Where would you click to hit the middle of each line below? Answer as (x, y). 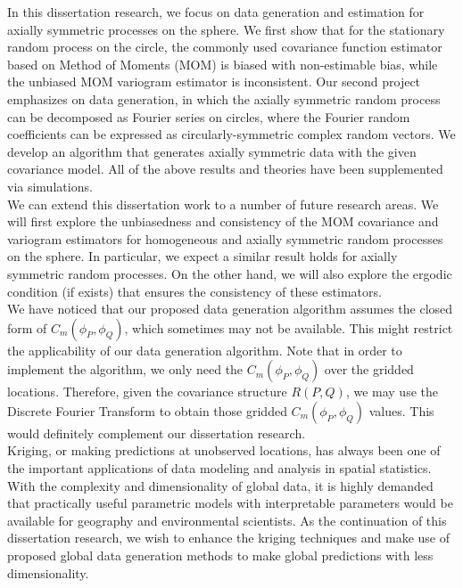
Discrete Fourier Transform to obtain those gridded (147, 410)
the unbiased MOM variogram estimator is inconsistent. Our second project (214, 82)
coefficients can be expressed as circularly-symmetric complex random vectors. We (231, 134)
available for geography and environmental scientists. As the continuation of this (227, 520)
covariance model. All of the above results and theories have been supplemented (225, 169)
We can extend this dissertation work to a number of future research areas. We (223, 204)
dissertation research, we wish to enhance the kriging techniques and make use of (229, 538)
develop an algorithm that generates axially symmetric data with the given (212, 151)
